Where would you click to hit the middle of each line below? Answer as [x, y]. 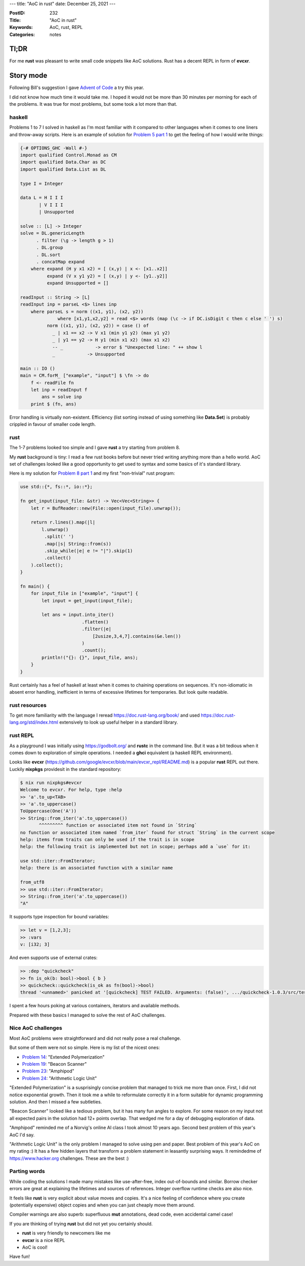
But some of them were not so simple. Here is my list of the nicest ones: [85, 1047]
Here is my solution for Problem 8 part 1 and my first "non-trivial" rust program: [92, 473]
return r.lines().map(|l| [63, 522]
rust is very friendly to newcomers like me [66, 1233]
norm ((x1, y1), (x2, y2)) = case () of [98, 326]
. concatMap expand [60, 261]
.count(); [94, 650]
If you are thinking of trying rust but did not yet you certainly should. [81, 1224]
